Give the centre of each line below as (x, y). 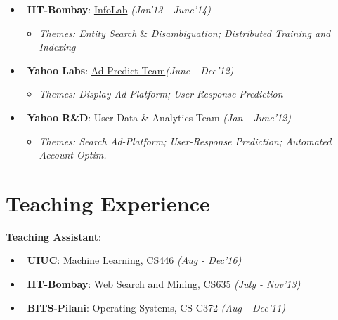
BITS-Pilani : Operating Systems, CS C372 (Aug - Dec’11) (156, 307)
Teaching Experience (108, 202)
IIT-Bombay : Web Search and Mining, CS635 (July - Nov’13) (164, 284)
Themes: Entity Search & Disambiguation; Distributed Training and (185, 33)
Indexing (57, 47)
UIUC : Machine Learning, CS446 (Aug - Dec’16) (134, 260)
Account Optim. (73, 155)
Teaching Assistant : (53, 236)
